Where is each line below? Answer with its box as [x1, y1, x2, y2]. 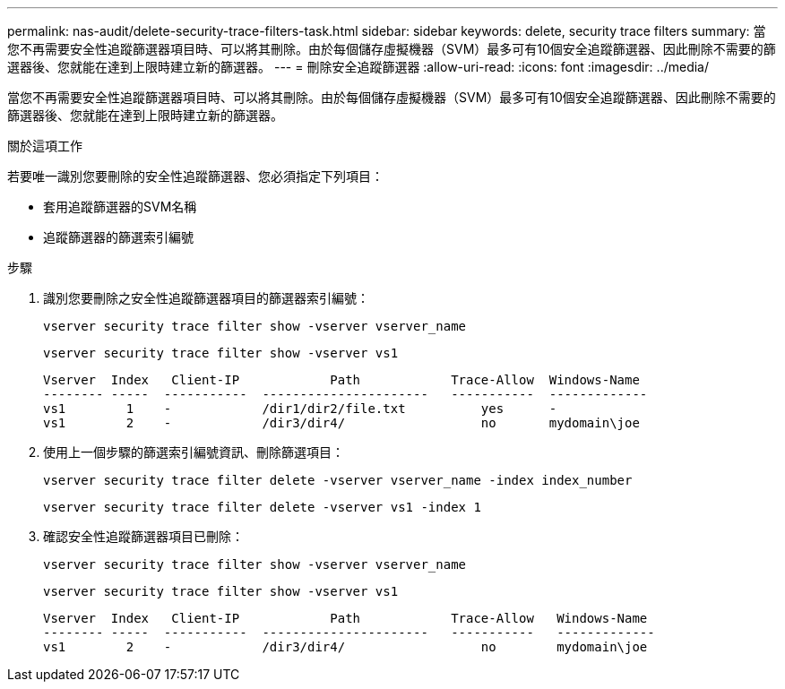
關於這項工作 [7, 138, 82, 153]
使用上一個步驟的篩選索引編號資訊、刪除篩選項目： [43, 444, 344, 460]
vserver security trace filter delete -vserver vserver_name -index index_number [43, 473, 633, 487]
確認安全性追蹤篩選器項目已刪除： [43, 529, 244, 544]
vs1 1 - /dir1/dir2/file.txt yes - [43, 401, 557, 416]
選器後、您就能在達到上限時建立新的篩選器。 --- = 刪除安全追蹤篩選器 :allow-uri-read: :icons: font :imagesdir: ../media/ [7, 59, 710, 74]
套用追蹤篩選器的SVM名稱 [43, 199, 197, 214]
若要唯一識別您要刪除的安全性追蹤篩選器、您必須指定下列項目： [7, 168, 384, 184]
